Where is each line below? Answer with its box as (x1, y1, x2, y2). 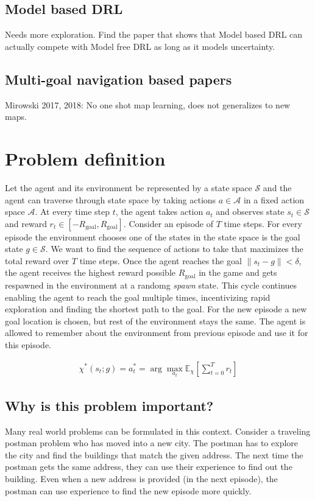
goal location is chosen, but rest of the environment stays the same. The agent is (5, 314, 306, 327)
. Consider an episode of (123, 217, 214, 229)
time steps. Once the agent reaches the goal (79, 254, 242, 267)
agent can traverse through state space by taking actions (5, 193, 216, 206)
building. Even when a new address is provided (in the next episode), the (5, 472, 278, 485)
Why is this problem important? (5, 396, 214, 415)
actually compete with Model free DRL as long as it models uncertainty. (5, 40, 275, 52)
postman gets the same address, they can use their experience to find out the (5, 460, 292, 473)
